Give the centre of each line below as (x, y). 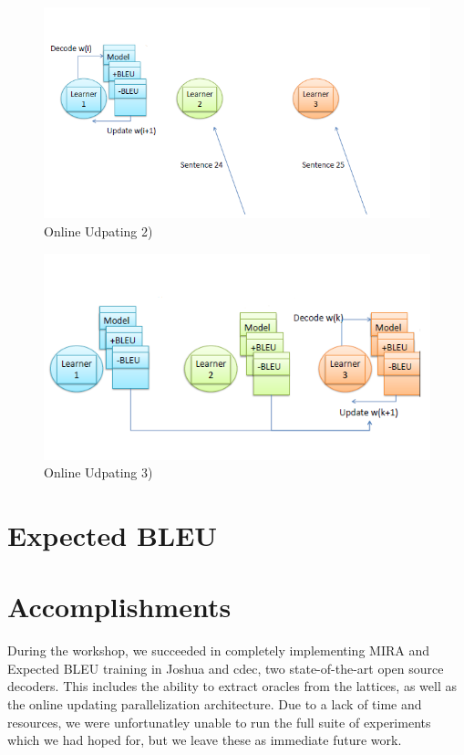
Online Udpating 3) (98, 472)
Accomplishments (119, 607)
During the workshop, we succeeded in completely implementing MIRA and (218, 650)
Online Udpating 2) (98, 231)
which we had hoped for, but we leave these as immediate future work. (205, 740)
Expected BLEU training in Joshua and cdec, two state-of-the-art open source (226, 668)
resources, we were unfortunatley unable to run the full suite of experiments (219, 722)
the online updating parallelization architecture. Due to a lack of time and (215, 703)
